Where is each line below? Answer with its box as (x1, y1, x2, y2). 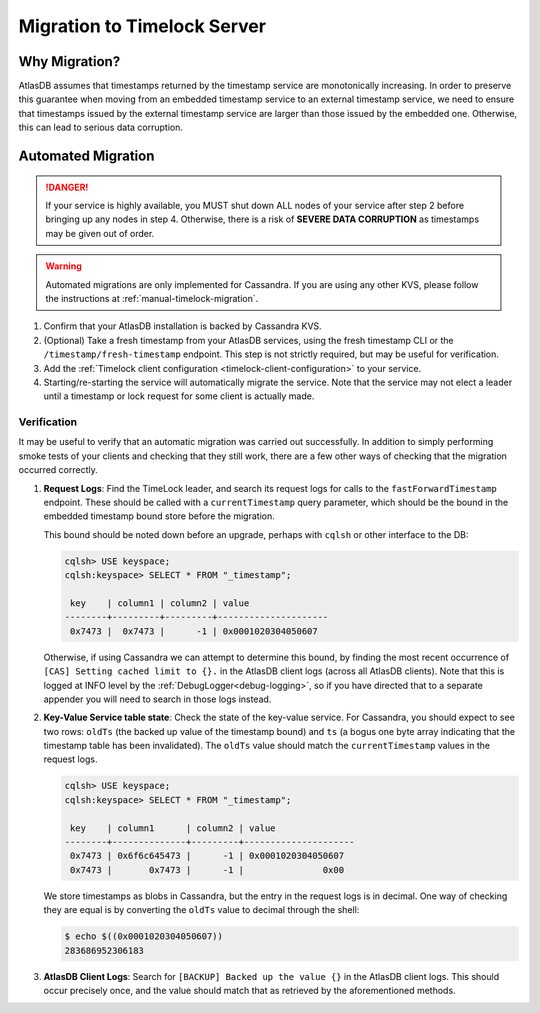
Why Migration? (18, 53, 121, 70)
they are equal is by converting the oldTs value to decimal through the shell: (43, 904, 360, 916)
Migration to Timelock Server (18, 15, 267, 37)
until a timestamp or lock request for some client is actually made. (43, 390, 315, 402)
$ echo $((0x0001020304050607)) (64, 931, 224, 942)
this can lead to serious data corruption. (18, 121, 184, 134)
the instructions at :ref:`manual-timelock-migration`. (45, 292, 259, 304)
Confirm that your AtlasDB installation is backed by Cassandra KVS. (43, 320, 322, 332)
